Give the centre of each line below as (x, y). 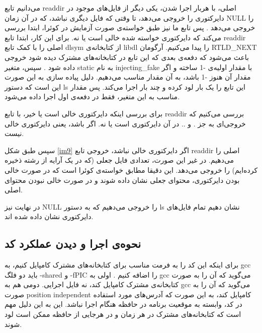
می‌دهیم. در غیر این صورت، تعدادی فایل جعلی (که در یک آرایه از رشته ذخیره (119, 160)
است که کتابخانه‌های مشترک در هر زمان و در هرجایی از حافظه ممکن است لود (123, 314)
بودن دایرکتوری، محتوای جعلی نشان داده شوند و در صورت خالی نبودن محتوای (122, 180)
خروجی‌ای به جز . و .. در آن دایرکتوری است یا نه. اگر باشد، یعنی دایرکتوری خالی (125, 123)
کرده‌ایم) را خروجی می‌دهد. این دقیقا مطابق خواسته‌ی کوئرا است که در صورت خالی (131, 170)
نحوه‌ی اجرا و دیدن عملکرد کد (73, 244)
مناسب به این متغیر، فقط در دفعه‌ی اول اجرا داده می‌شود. (92, 96)
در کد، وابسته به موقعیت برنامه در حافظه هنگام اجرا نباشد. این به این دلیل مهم (123, 304)
